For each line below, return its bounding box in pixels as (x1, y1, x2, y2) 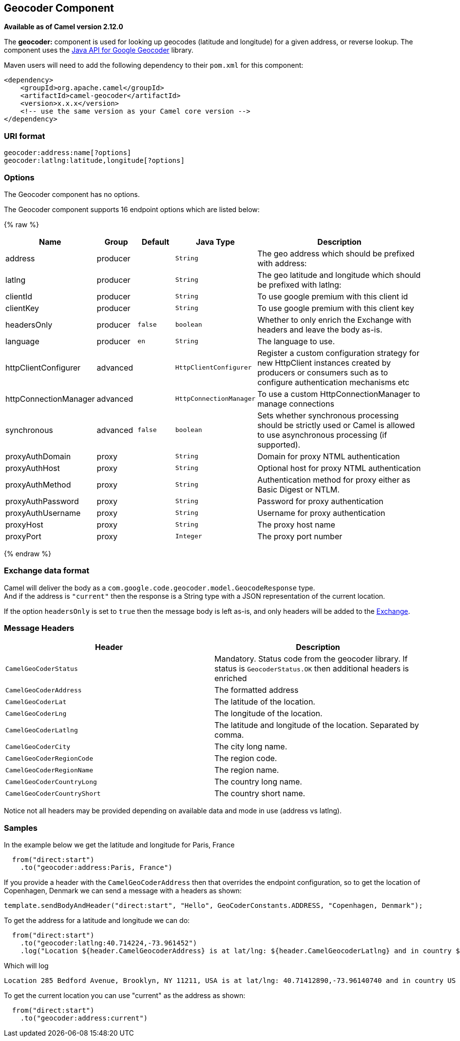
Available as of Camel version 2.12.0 (4, 22, 123, 31)
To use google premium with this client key (257, 303, 414, 313)
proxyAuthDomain (5, 451, 71, 461)
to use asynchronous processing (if (257, 430, 387, 440)
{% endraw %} (4, 549, 51, 558)
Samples (4, 823, 38, 833)
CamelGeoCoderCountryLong (5, 778, 97, 786)
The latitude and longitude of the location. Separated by (214, 720, 419, 730)
